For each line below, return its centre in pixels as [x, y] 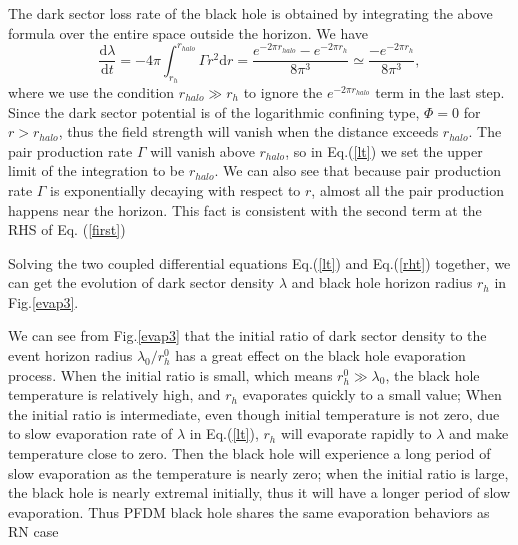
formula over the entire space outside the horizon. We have [188, 32]
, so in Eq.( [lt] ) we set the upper [384, 150]
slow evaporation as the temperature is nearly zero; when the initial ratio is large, [258, 472]
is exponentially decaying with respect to [175, 189]
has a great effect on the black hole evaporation [320, 355]
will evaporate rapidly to [356, 433]
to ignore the [283, 91]
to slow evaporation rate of [90, 433]
